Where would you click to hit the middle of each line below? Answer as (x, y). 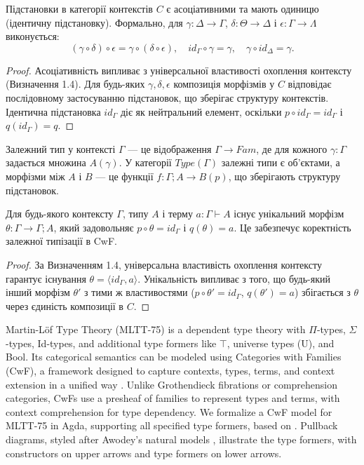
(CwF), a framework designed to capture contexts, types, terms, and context (170, 371)
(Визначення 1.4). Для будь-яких (75, 84)
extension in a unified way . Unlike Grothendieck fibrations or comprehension (172, 384)
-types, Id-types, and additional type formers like (111, 343)
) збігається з (322, 292)
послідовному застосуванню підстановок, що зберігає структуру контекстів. (167, 97)
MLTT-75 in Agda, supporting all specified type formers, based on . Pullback (172, 425)
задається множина (46, 162)
